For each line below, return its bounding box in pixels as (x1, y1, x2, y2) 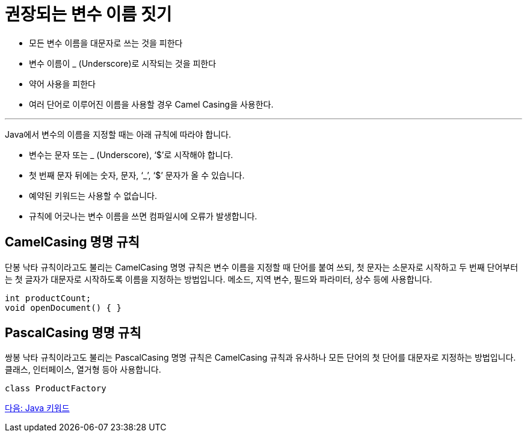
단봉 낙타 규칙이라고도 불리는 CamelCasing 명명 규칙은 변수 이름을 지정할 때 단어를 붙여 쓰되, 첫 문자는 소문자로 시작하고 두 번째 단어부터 (5, 261, 519, 272)
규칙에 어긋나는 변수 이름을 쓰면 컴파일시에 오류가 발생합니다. (29, 210, 257, 221)
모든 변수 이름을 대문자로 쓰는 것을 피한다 (29, 37, 183, 48)
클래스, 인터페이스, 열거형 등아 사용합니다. (5, 364, 161, 375)
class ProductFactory (5, 384, 106, 394)
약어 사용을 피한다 (29, 78, 96, 89)
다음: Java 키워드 (5, 403, 70, 414)
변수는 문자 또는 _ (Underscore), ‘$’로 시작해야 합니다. (29, 149, 233, 160)
